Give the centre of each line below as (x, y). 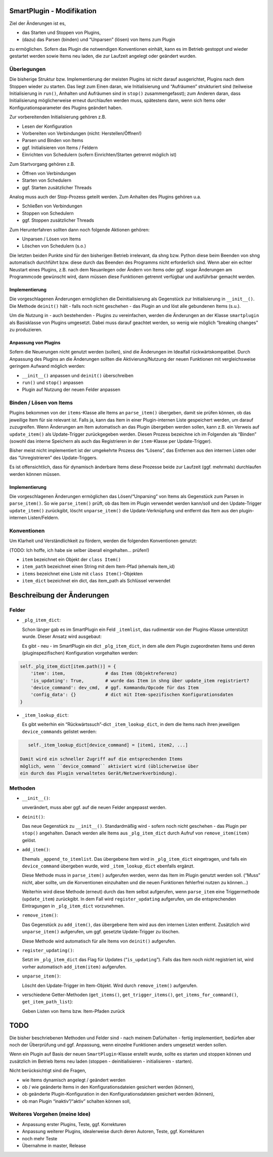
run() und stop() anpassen (53, 382)
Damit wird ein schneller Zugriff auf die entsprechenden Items (101, 759)
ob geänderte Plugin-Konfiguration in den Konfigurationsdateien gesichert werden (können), (118, 1094)
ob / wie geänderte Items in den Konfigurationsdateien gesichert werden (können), (108, 1087)
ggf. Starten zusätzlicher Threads (57, 187)
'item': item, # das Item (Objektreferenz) (104, 674)
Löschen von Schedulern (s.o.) (54, 246)
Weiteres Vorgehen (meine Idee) (50, 1114)
